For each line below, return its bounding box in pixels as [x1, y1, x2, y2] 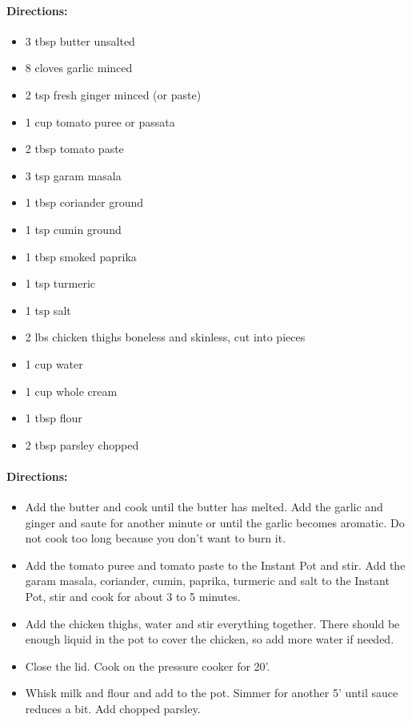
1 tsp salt [25, 301, 71, 318]
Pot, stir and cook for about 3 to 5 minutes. [25, 588, 241, 605]
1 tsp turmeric [25, 275, 96, 292]
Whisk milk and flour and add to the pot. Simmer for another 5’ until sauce [25, 684, 398, 701]
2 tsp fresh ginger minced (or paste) [25, 86, 202, 103]
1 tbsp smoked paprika [25, 248, 137, 264]
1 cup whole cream [25, 382, 118, 399]
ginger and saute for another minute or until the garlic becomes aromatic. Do [25, 514, 405, 530]
